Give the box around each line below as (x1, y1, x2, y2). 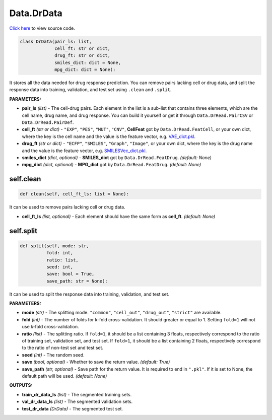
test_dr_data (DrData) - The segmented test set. (22, 405, 123, 411)
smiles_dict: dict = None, (54, 59, 121, 65)
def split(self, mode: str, (20, 243, 89, 249)
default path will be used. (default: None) (22, 373, 107, 379)
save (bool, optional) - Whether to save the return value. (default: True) (22, 359, 170, 365)
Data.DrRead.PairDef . (22, 119, 74, 125)
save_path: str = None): (46, 278, 108, 284)
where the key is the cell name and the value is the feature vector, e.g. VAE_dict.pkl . (22, 133, 196, 139)
